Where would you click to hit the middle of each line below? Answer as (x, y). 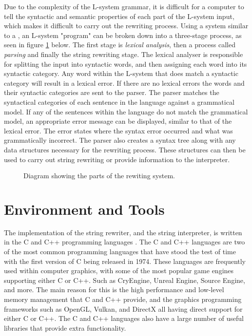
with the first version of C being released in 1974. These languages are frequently (125, 261)
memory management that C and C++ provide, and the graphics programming (123, 299)
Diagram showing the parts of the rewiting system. (99, 176)
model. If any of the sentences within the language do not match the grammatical (126, 111)
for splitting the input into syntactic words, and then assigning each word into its (126, 64)
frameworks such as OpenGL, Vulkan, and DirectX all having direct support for (123, 308)
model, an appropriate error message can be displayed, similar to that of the (118, 121)
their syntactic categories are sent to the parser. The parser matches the (112, 92)
